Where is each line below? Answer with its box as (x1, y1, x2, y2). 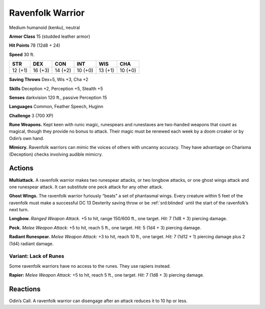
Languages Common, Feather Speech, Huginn (9, 104, 104, 110)
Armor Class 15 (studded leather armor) (9, 33, 90, 39)
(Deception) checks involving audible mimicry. (9, 151, 103, 157)
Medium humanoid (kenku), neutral (9, 25, 80, 30)
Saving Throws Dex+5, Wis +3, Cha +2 (9, 77, 88, 83)
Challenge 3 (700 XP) (9, 112, 53, 118)
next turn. (9, 207, 29, 213)
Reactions (9, 285, 41, 293)
